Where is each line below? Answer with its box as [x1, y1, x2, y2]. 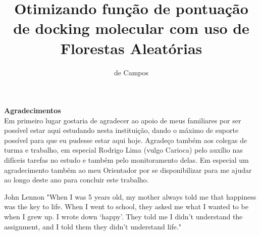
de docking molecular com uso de [13, 18, 249, 38]
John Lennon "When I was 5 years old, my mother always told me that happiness [4, 191, 256, 202]
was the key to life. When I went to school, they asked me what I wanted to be [4, 201, 248, 212]
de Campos [114, 67, 149, 77]
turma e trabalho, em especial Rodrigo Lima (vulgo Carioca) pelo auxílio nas [4, 145, 243, 155]
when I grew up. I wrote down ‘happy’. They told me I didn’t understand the [4, 211, 243, 222]
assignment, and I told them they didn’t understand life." [4, 221, 181, 231]
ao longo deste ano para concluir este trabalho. [4, 174, 149, 185]
